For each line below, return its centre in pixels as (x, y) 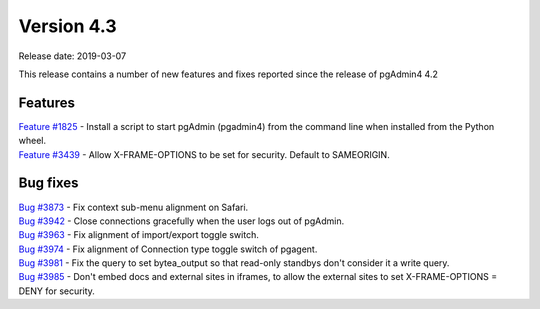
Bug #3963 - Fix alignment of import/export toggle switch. (138, 235)
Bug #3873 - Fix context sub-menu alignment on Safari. (133, 207)
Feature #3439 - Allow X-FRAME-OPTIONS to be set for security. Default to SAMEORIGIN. (204, 154)
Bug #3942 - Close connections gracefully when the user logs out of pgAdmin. (181, 221)
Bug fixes (48, 183)
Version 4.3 (67, 26)
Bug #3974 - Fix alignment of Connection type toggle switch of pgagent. (168, 249)
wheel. (32, 141)
